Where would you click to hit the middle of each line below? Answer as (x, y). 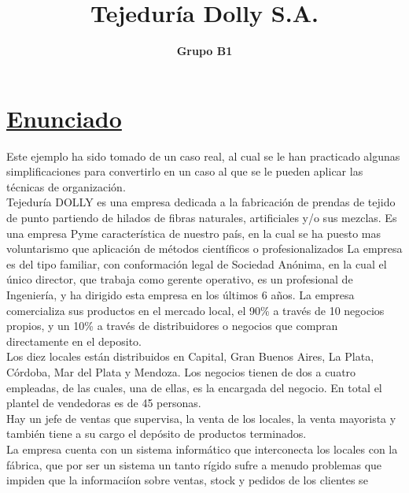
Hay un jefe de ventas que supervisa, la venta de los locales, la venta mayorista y (201, 418)
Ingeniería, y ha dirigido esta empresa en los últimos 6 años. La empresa (181, 295)
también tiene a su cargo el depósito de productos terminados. (157, 434)
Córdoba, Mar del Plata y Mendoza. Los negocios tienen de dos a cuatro (181, 371)
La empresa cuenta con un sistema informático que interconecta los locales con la (202, 449)
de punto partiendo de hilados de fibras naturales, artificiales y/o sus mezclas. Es (202, 218)
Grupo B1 (204, 51)
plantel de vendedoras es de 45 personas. (104, 403)
